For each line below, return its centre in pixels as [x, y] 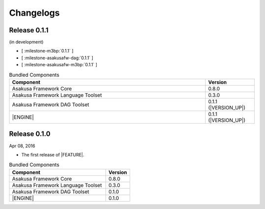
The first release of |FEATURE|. [53, 155]
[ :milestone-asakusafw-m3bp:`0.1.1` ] [59, 65]
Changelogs [34, 13]
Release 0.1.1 [29, 30]
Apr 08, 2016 [22, 146]
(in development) [26, 42]
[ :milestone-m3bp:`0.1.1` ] [47, 51]
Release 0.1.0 [30, 134]
